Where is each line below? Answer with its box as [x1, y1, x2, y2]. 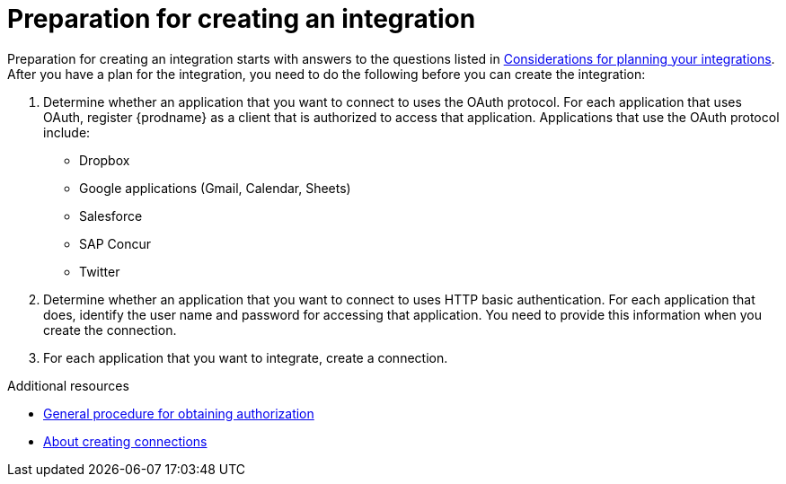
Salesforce [79, 207, 143, 224]
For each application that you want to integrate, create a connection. [43, 349, 448, 365]
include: [43, 124, 91, 140]
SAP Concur [79, 235, 151, 251]
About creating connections [43, 433, 208, 449]
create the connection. [43, 321, 177, 338]
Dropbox [79, 152, 130, 168]
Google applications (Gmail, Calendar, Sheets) [79, 180, 351, 196]
